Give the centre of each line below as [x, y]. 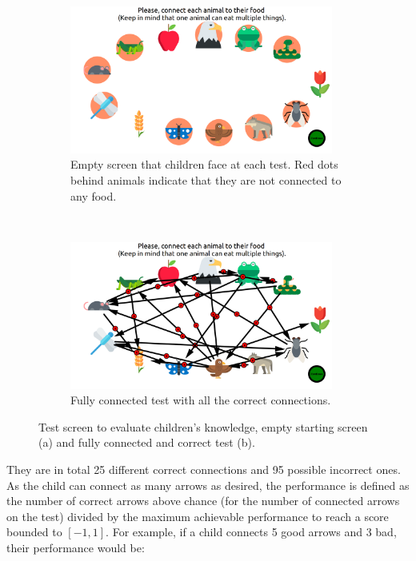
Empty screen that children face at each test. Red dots [204, 164]
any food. [94, 195]
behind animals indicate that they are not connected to [206, 180]
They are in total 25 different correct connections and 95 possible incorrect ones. [204, 469]
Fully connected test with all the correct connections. [201, 400]
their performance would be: [76, 547]
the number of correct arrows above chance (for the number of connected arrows [203, 501]
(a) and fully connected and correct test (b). [147, 442]
